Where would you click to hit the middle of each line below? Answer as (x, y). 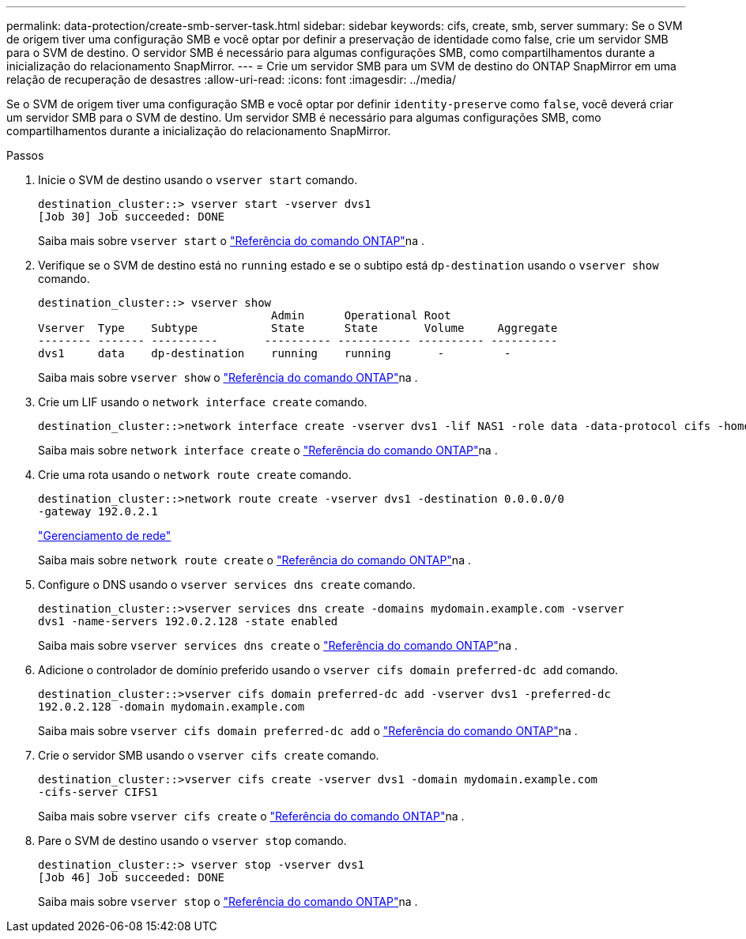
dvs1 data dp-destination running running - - (275, 353)
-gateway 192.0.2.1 (98, 511)
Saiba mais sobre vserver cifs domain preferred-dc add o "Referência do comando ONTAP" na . (308, 731)
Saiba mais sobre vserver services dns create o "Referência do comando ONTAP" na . (278, 645)
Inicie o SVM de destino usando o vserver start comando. (198, 180)
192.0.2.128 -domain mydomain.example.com (171, 707)
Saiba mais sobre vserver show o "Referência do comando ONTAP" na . (228, 377)
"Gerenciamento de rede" (105, 535)
